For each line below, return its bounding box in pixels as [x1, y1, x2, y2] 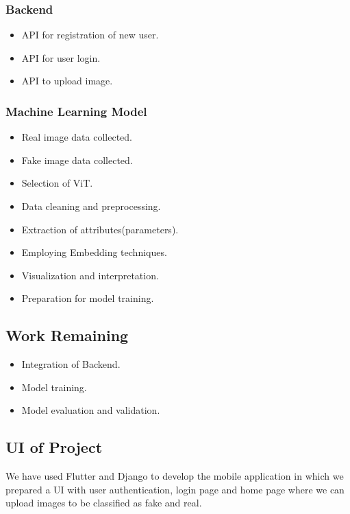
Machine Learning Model [5, 102, 147, 119]
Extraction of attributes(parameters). [21, 222, 179, 236]
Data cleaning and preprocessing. [21, 199, 161, 213]
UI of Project [5, 436, 103, 458]
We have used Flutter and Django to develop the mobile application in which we [5, 469, 344, 483]
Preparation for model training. [21, 291, 154, 305]
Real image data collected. [21, 130, 132, 144]
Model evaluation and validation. [21, 403, 160, 417]
